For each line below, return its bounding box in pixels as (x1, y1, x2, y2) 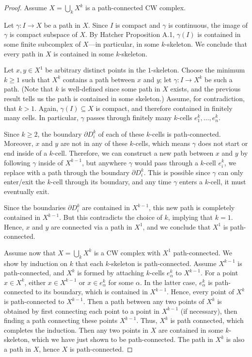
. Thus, (136, 315, 157, 325)
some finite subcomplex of (4, 38, 81, 49)
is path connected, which (170, 315, 244, 325)
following (4, 157, 31, 167)
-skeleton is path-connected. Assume (109, 258, 217, 268)
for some (108, 277, 134, 287)
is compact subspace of (9, 29, 78, 39)
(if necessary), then (180, 305, 237, 316)
